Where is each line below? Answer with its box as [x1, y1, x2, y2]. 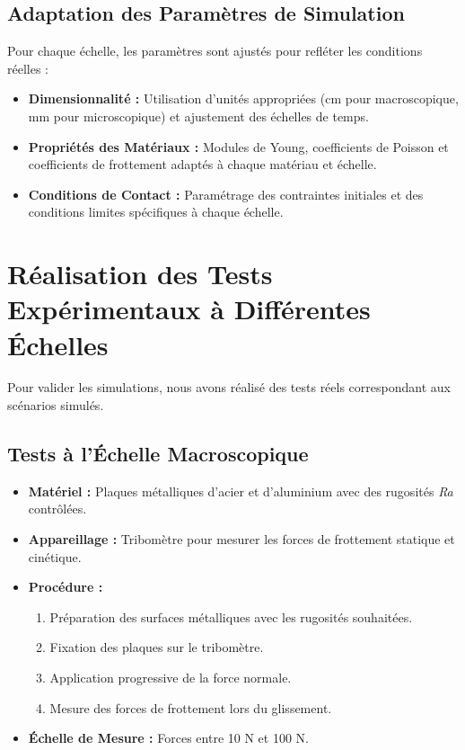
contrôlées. [28, 499, 87, 518]
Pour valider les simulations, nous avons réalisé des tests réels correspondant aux [7, 378, 451, 397]
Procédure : [28, 577, 103, 596]
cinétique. [28, 547, 82, 566]
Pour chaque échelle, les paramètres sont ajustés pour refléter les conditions [7, 41, 423, 60]
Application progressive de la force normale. [49, 668, 292, 686]
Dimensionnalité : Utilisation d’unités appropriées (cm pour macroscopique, [28, 89, 459, 108]
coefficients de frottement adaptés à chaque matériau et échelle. [28, 155, 377, 174]
